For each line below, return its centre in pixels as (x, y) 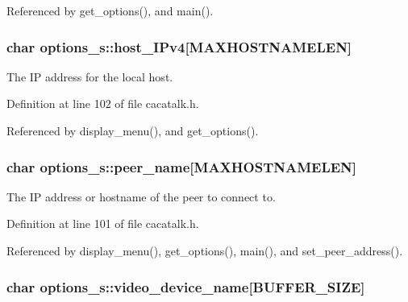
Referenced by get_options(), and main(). (110, 10)
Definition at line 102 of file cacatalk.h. (103, 103)
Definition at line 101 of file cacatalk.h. (103, 223)
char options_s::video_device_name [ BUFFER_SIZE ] (186, 286)
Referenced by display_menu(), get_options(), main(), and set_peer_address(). (205, 250)
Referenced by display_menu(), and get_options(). (133, 130)
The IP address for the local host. (90, 76)
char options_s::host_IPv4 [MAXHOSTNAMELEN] (179, 46)
